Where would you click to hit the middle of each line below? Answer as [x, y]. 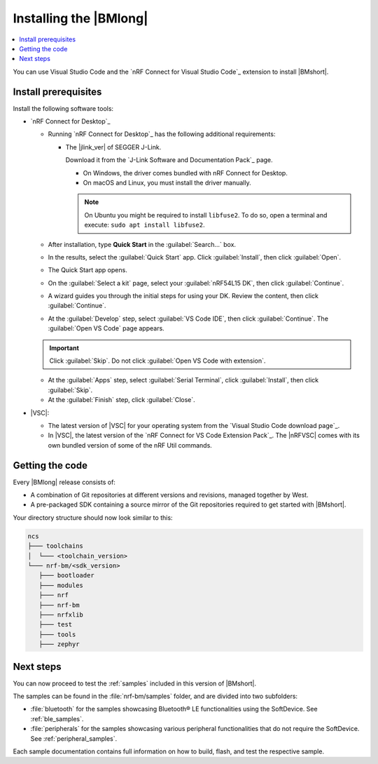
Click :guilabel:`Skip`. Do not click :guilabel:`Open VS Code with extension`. [157, 361]
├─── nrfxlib [61, 615]
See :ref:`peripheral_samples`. [74, 738]
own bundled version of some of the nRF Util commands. [130, 445]
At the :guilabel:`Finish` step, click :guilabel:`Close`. [121, 400]
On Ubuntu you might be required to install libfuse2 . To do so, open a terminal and [206, 215]
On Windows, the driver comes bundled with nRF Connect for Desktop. [185, 173]
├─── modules [61, 585]
